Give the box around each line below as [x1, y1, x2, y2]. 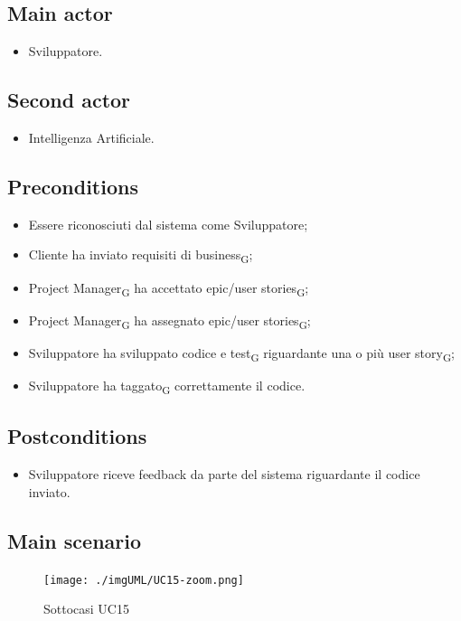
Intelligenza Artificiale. [28, 128, 155, 146]
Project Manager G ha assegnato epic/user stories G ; [28, 310, 311, 332]
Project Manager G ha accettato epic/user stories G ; [28, 278, 309, 299]
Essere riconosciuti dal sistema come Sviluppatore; [28, 214, 308, 233]
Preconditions [7, 172, 138, 200]
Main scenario [7, 526, 142, 554]
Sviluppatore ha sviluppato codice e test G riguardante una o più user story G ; [28, 343, 455, 364]
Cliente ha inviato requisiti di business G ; [28, 245, 253, 267]
